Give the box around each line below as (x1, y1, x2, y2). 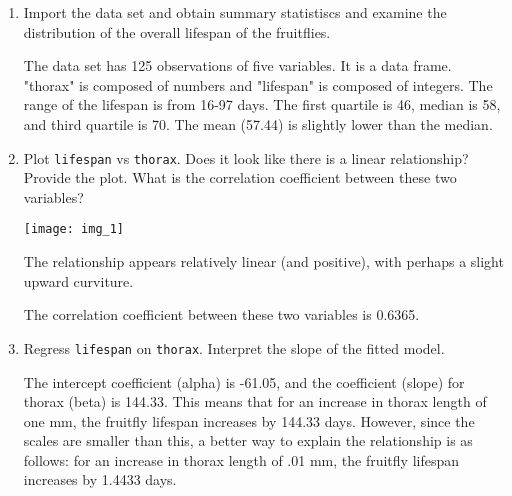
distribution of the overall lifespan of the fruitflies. (23, 21, 331, 42)
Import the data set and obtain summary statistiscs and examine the (23, 2, 447, 22)
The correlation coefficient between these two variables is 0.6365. (23, 304, 420, 325)
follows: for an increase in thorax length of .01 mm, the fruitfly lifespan (23, 449, 459, 470)
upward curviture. (23, 270, 134, 291)
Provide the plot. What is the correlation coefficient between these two (23, 167, 457, 188)
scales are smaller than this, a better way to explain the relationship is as (23, 430, 473, 451)
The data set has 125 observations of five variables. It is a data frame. (23, 55, 452, 76)
